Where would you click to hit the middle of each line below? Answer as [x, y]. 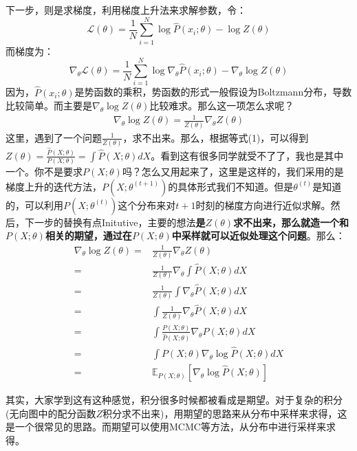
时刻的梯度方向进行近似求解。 [263, 205]
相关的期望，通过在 [88, 235]
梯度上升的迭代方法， [54, 186]
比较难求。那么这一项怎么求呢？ [222, 106]
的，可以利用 [34, 205]
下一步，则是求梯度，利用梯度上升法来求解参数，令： [126, 10]
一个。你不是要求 [44, 172]
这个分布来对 [147, 205]
